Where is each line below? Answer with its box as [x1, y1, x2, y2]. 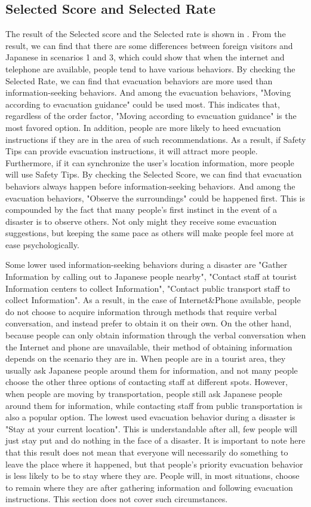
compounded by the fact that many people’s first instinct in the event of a [5, 203, 277, 216]
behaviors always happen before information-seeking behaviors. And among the [5, 179, 295, 192]
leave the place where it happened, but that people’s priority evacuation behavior [5, 457, 303, 470]
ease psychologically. [5, 238, 79, 251]
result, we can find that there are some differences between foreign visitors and [5, 39, 293, 51]
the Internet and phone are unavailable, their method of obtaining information [5, 340, 292, 353]
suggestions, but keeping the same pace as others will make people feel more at [5, 227, 294, 239]
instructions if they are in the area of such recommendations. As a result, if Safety [5, 133, 306, 145]
